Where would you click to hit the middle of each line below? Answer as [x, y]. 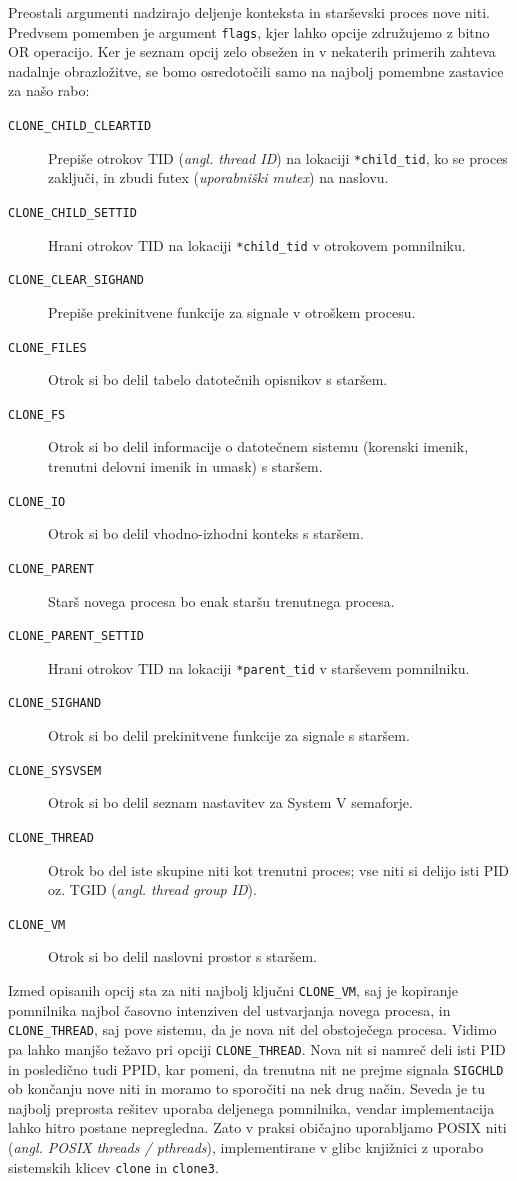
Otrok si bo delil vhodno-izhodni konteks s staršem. [206, 533]
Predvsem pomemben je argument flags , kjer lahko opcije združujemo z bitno [249, 31]
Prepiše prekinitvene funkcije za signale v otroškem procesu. [232, 311]
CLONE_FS [37, 414]
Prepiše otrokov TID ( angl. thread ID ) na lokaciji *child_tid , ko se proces [278, 157]
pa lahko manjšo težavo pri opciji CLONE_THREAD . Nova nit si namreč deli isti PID [257, 1048]
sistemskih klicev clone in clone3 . [113, 1166]
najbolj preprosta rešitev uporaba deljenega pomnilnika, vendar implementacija [251, 1107]
